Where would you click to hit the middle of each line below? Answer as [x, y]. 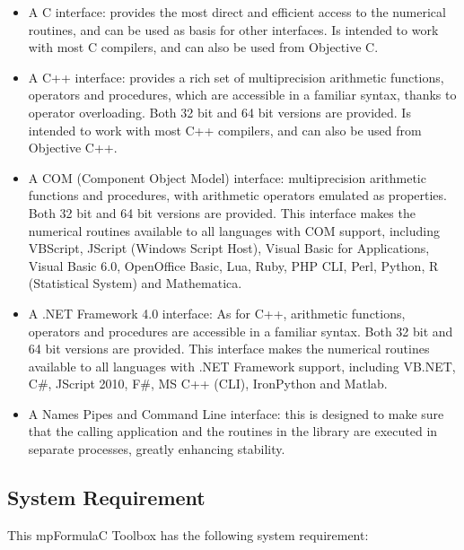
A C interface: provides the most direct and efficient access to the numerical [237, 12]
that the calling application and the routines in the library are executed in [233, 431]
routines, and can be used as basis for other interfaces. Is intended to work [233, 29]
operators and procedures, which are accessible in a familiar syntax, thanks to [242, 95]
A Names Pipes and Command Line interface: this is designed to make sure [236, 413]
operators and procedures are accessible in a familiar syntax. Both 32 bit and [241, 331]
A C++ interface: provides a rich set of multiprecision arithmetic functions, [236, 77]
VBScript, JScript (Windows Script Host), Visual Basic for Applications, [229, 248]
